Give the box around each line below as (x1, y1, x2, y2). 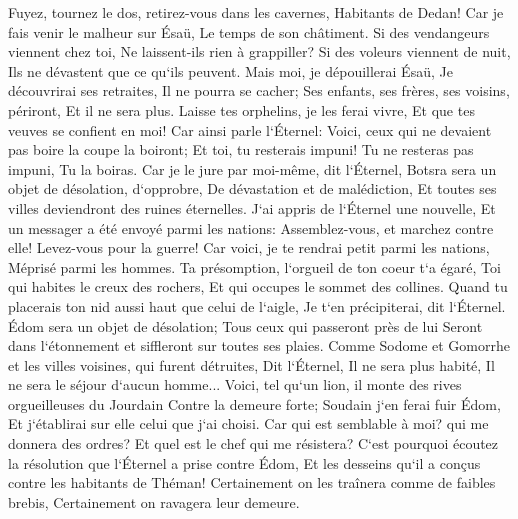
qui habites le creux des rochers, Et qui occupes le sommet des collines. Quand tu (8, 276, 508, 297)
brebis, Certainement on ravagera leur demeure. (8, 491, 300, 512)
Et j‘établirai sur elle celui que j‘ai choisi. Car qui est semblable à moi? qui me (8, 413, 489, 434)
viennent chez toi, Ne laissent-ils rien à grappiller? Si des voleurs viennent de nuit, (8, 41, 511, 62)
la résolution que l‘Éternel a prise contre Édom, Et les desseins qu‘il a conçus (8, 452, 481, 473)
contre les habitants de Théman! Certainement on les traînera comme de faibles (8, 472, 496, 493)
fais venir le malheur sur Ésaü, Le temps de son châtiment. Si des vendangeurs (8, 21, 490, 42)
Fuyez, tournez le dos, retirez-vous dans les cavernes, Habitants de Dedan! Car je (8, 2, 504, 22)
